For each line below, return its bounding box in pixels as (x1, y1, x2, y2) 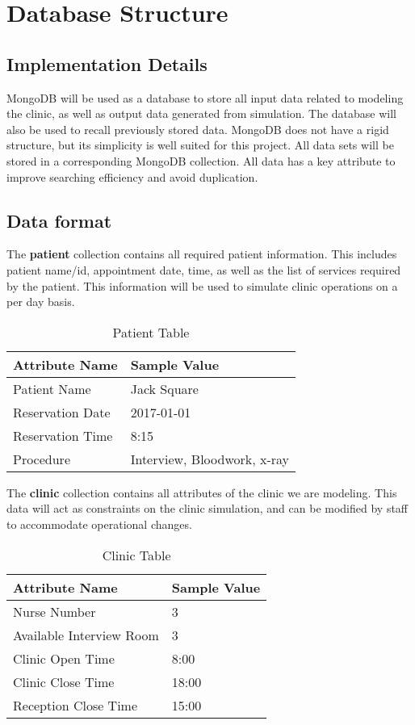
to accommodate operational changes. (6, 515, 192, 532)
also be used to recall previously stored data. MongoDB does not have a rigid (6, 120, 389, 137)
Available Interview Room (13, 625, 159, 644)
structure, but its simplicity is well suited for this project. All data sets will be (6, 136, 394, 153)
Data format (6, 207, 112, 233)
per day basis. (6, 293, 75, 310)
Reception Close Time (13, 695, 138, 715)
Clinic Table (102, 545, 171, 564)
